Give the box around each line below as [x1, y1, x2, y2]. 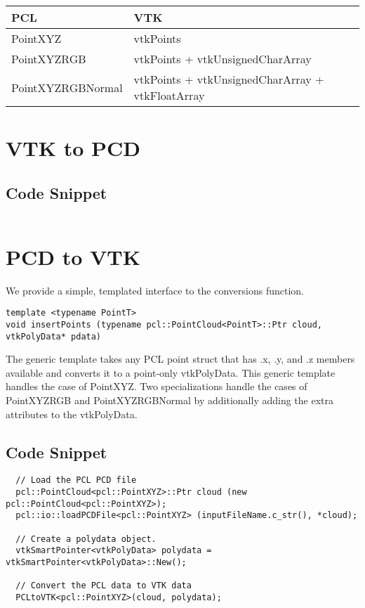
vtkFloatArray [133, 87, 205, 103]
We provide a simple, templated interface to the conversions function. [6, 283, 305, 297]
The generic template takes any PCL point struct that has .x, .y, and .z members [6, 351, 355, 366]
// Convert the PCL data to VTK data [15, 581, 192, 591]
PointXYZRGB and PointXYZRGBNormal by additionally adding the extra [6, 393, 333, 408]
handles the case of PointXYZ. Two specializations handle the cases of [6, 379, 307, 394]
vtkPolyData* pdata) [6, 331, 102, 342]
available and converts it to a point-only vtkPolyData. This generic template [6, 365, 336, 380]
